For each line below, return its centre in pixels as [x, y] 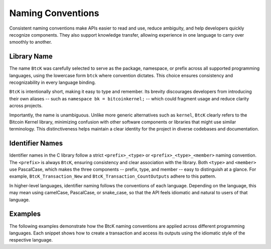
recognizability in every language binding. [53, 82]
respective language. [31, 240]
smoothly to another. [31, 42]
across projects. [26, 106]
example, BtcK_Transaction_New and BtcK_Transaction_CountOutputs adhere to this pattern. [113, 176]
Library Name [31, 56]
